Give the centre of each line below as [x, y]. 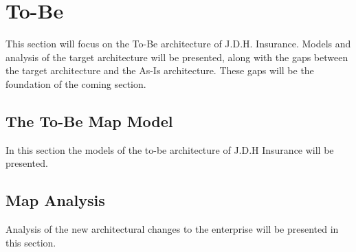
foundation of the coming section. [76, 83]
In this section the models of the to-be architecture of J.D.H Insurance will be [170, 149]
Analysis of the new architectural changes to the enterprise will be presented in [172, 229]
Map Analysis [55, 200]
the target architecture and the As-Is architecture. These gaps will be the [160, 70]
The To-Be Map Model [89, 121]
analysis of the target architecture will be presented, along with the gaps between [177, 57]
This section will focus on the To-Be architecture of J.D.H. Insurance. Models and [178, 44]
